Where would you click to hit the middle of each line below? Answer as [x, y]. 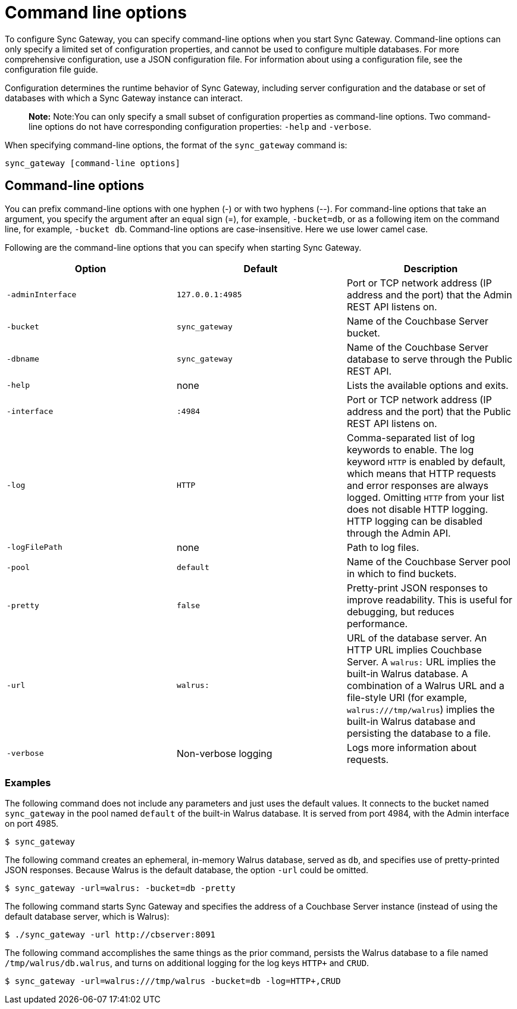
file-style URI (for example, [407, 697]
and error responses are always [417, 485]
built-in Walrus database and [411, 721]
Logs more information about [411, 747]
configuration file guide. [51, 69]
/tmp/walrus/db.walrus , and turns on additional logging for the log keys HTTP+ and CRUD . [187, 963]
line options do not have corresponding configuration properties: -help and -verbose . [200, 126]
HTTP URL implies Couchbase [414, 650]
